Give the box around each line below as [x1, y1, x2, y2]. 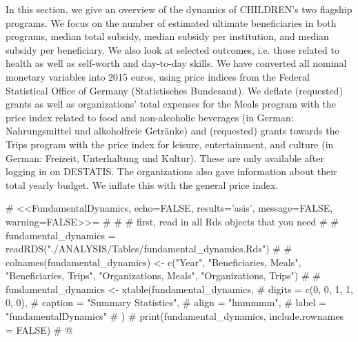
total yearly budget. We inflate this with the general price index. [6, 177, 279, 192]
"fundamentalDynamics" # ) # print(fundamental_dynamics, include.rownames [6, 309, 344, 323]
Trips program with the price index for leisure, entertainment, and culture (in [6, 137, 334, 151]
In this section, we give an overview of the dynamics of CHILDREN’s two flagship [6, 2, 352, 16]
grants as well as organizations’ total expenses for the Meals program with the [6, 97, 337, 111]
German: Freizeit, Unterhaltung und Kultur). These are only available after [6, 150, 324, 165]
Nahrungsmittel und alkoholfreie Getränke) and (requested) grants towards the [6, 123, 339, 138]
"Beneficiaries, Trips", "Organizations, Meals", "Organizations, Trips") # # [6, 268, 321, 283]
